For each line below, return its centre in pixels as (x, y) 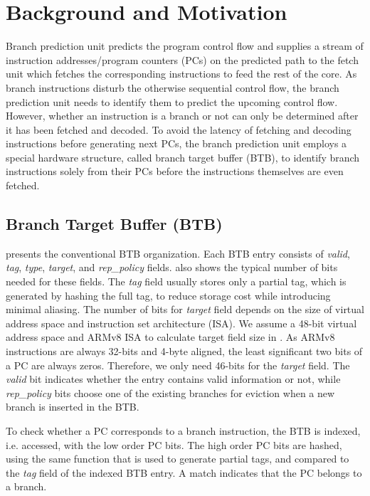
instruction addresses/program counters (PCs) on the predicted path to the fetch (182, 59)
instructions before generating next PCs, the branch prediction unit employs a (176, 143)
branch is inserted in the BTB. (73, 407)
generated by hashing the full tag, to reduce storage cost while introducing (168, 295)
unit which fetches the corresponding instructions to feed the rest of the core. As (181, 74)
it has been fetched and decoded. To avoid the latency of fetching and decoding (179, 129)
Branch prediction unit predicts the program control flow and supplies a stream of (185, 46)
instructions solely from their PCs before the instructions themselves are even (175, 171)
